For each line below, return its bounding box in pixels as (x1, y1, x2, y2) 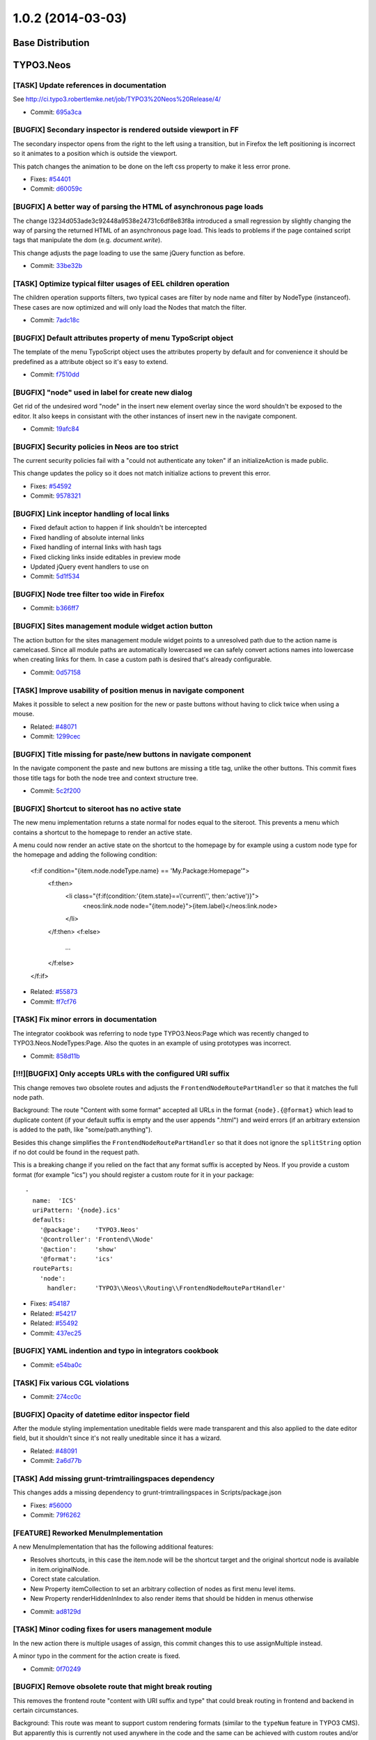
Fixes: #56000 (30, 1501, 72, 1510)
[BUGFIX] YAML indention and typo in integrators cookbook (13, 1346, 219, 1356)
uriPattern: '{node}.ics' (32, 1206, 121, 1214)
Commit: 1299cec (30, 732, 81, 741)
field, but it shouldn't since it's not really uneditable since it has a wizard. (13, 1434, 222, 1442)
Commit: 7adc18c (30, 316, 80, 324)
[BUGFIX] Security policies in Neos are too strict (13, 442, 179, 452)
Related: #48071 (30, 722, 77, 731)
